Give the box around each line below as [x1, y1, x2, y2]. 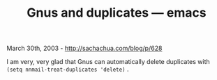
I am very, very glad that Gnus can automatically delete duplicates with [6, 58, 210, 66]
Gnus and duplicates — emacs [27, 5, 207, 21]
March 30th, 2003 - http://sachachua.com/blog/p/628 [6, 44, 163, 53]
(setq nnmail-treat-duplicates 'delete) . [6, 65, 130, 74]
